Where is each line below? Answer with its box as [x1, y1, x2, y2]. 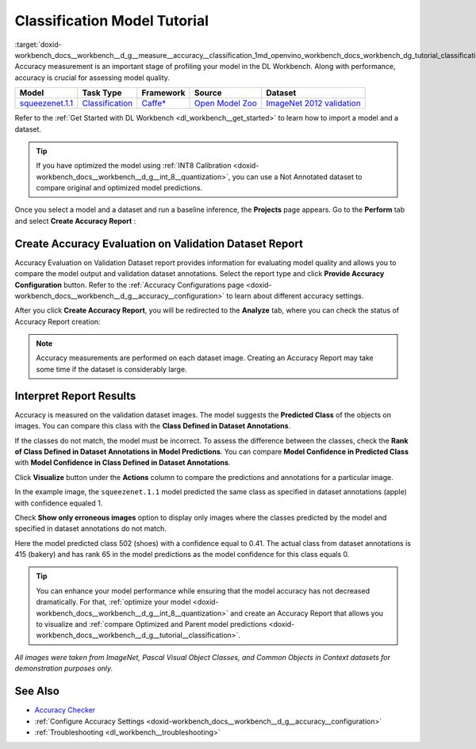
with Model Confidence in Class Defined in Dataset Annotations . [14, 458, 231, 467]
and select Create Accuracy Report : [14, 216, 136, 225]
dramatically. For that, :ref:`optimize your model [36, 597, 191, 607]
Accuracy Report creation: [14, 317, 101, 326]
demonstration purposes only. [14, 663, 113, 674]
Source [194, 87, 222, 98]
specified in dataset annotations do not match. [14, 524, 167, 533]
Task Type [82, 87, 122, 98]
